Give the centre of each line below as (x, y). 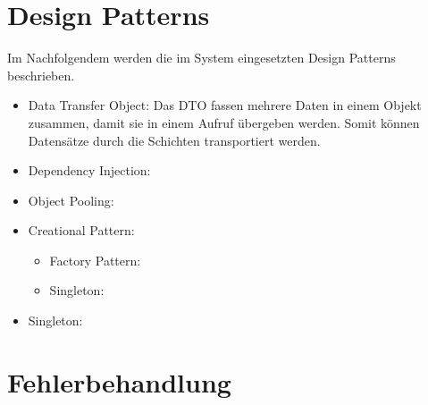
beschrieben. (41, 75)
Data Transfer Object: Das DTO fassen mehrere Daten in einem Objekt (225, 105)
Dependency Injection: (89, 170)
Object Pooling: (71, 200)
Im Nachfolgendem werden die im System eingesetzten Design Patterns (201, 58)
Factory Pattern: (95, 260)
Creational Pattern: (81, 230)
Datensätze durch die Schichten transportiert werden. (174, 140)
